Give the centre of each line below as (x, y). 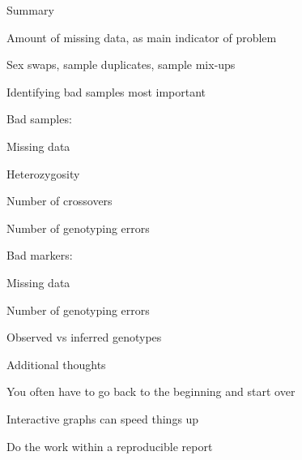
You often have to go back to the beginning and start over (151, 391)
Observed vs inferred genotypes (84, 337)
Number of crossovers (60, 201)
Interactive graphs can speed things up (103, 418)
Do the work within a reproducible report (110, 446)
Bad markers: (40, 255)
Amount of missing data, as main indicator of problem (142, 37)
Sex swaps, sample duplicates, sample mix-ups (121, 64)
